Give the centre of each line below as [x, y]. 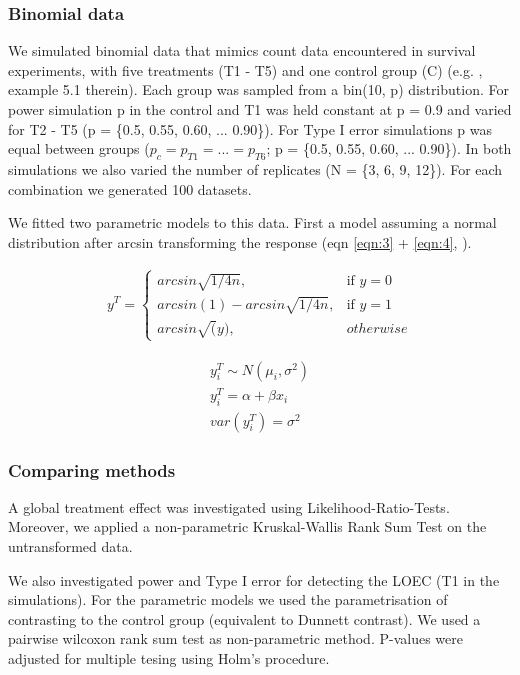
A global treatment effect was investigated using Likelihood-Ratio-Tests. [229, 506]
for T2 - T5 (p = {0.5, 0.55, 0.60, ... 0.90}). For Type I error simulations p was [250, 128]
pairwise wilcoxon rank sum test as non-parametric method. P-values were [235, 638]
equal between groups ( [79, 148]
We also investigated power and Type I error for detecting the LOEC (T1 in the [254, 579]
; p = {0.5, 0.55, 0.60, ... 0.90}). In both [389, 148]
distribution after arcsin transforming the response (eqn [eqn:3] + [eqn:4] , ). [240, 241]
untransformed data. [70, 546]
